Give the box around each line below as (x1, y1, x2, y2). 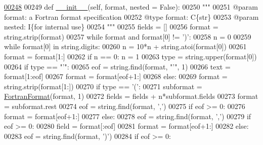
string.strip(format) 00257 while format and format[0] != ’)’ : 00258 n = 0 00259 (4, 31, 251, 42)
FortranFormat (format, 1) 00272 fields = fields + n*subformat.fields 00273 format (4, 91, 258, 101)
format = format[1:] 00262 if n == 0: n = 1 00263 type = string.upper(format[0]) (4, 51, 257, 61)
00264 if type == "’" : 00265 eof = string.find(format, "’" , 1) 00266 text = (4, 61, 231, 71)
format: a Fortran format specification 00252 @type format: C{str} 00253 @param (4, 11, 259, 22)
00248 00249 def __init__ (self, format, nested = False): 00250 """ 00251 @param (4, 2, 258, 12)
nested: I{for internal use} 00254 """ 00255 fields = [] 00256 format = (4, 21, 218, 32)
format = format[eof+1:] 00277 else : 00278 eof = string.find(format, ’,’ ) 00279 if (4, 111, 251, 121)
